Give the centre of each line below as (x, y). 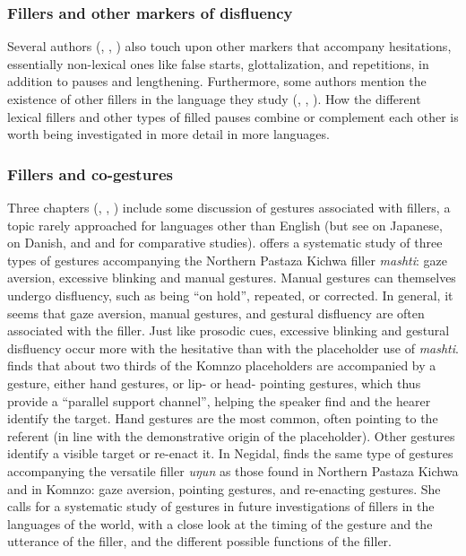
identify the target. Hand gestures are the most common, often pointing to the (223, 418)
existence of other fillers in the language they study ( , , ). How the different (214, 99)
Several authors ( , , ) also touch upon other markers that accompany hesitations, (229, 46)
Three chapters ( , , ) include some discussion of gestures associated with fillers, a (229, 207)
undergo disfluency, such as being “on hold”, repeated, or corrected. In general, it (230, 295)
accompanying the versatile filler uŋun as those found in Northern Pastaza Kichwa (233, 470)
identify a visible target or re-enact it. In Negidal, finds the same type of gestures (230, 453)
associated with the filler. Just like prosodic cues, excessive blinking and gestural (229, 330)
